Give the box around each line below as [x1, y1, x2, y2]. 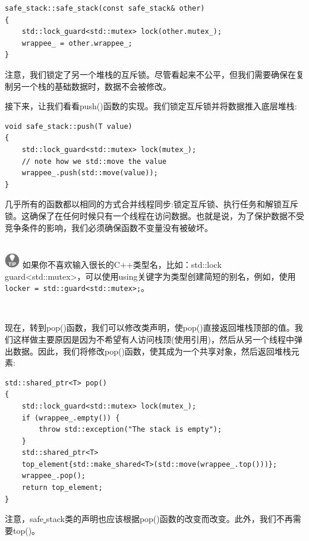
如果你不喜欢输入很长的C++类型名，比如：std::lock [22, 258, 222, 270]
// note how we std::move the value [21, 157, 167, 166]
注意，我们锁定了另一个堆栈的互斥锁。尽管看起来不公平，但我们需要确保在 [5, 68, 296, 80]
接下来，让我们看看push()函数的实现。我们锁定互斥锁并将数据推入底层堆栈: [5, 100, 297, 112]
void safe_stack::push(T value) [5, 122, 133, 131]
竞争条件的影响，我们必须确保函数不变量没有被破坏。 [5, 221, 213, 233]
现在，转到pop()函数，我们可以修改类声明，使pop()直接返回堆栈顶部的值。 [5, 321, 295, 334]
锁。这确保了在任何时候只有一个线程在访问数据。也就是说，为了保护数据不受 [5, 209, 304, 222]
